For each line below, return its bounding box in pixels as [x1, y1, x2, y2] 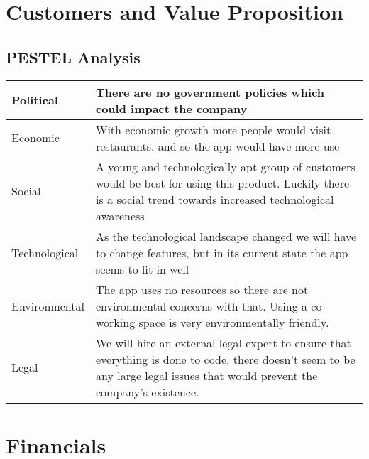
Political [11, 92, 58, 109]
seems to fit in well [95, 260, 189, 277]
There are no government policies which [95, 83, 325, 100]
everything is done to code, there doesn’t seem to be [95, 350, 356, 367]
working [95, 313, 136, 330]
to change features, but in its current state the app [95, 244, 348, 261]
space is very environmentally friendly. [138, 313, 329, 330]
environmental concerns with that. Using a [95, 297, 308, 314]
